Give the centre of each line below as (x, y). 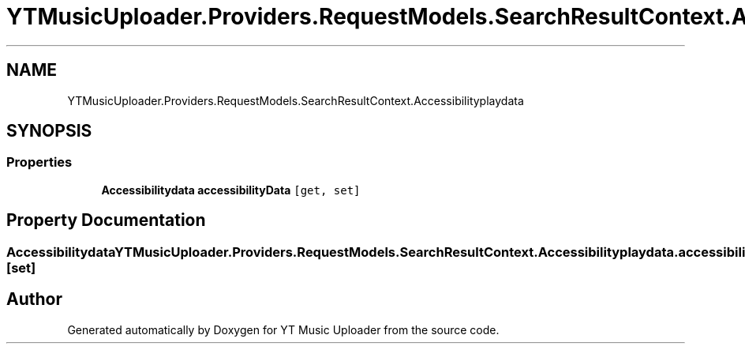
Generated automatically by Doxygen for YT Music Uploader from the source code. (283, 329)
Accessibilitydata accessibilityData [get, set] (231, 190)
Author (34, 299)
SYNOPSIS (49, 131)
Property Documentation (106, 220)
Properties (39, 162)
